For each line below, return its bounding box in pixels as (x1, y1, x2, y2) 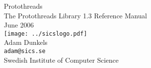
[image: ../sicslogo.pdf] (4, 30, 87, 37)
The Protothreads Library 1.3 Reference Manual (4, 10, 147, 20)
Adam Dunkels (4, 37, 48, 47)
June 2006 (4, 20, 34, 30)
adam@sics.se (4, 48, 45, 55)
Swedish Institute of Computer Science (4, 54, 119, 65)
